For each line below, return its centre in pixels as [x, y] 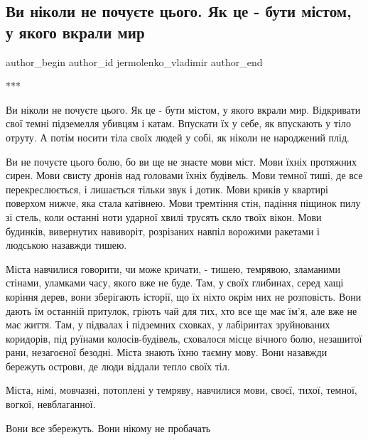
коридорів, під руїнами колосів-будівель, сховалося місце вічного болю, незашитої [184, 338]
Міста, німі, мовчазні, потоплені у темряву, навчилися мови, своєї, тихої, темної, [182, 390]
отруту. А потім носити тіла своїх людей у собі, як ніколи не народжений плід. [178, 137]
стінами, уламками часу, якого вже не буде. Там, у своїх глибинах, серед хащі [175, 283]
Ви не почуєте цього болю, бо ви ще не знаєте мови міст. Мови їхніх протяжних [182, 161]
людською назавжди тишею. [66, 245]
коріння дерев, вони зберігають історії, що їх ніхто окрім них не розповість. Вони [184, 296]
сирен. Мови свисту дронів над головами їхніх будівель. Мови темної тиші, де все [184, 175]
